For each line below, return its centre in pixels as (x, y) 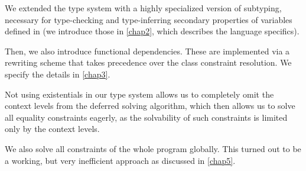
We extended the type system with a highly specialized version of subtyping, (143, 8)
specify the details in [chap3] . (58, 74)
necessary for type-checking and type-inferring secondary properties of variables (149, 19)
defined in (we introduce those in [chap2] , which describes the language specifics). (152, 31)
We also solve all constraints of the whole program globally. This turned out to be (153, 148)
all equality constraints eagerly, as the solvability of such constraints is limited (146, 117)
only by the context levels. (52, 129)
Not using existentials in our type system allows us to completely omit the (139, 94)
